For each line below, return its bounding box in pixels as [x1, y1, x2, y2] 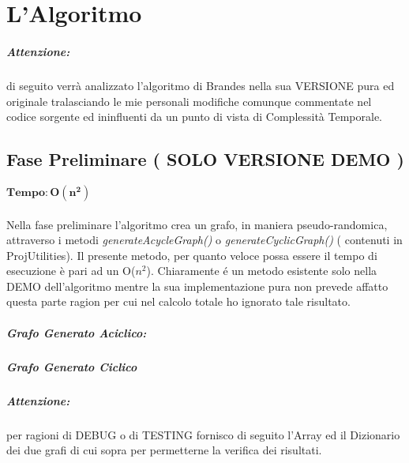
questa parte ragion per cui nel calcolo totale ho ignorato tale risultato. [6, 293, 351, 310]
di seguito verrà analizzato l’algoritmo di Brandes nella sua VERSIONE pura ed [6, 77, 395, 93]
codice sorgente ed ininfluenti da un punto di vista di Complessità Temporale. [6, 108, 383, 125]
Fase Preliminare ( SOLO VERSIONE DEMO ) [6, 147, 404, 171]
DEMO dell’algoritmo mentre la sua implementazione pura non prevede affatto [6, 277, 388, 294]
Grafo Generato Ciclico [6, 358, 137, 375]
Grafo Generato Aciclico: [6, 324, 147, 341]
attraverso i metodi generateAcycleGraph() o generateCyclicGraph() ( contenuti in [6, 231, 403, 248]
